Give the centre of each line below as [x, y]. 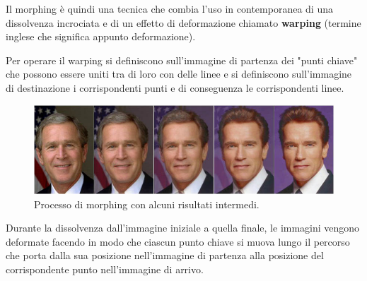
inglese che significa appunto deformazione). [101, 36]
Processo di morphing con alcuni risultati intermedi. [147, 204]
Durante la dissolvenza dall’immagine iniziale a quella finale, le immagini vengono [183, 228]
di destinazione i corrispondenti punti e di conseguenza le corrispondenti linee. [175, 87]
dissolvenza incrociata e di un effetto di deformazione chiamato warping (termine [183, 22]
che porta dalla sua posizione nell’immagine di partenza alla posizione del [165, 255]
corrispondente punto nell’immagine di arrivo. [105, 269]
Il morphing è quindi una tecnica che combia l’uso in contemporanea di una [169, 8]
